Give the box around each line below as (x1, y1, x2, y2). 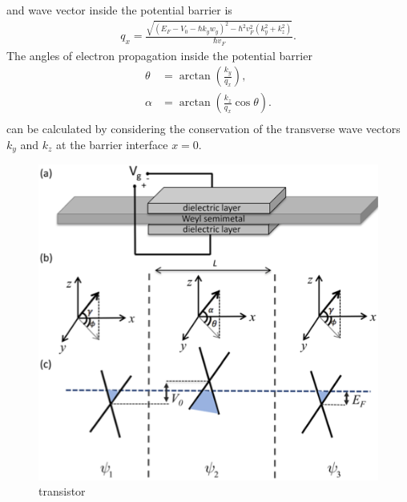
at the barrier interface (56, 136, 168, 152)
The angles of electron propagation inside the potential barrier (6, 47, 312, 63)
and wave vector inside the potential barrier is (6, 2, 232, 18)
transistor (38, 483, 86, 500)
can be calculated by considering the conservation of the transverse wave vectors (6, 120, 401, 137)
